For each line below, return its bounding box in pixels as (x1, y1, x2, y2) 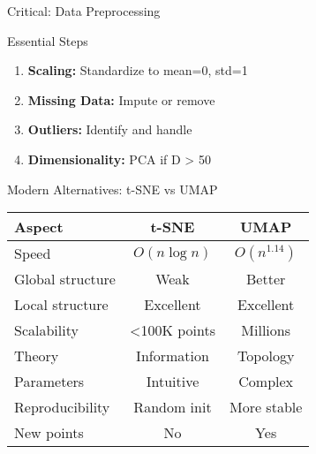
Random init (133, 397, 212, 418)
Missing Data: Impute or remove (27, 90, 215, 109)
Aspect (14, 216, 64, 238)
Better (246, 269, 286, 290)
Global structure (14, 269, 116, 290)
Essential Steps (7, 31, 88, 49)
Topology (237, 345, 295, 367)
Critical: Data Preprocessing (7, 2, 161, 19)
